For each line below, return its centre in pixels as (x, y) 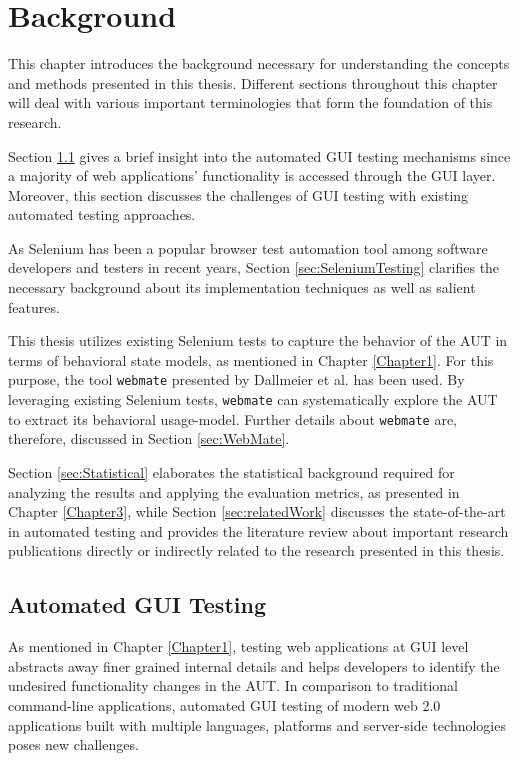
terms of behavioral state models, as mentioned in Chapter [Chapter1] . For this (251, 359)
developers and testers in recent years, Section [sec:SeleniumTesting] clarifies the (254, 267)
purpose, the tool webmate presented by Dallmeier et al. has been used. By (236, 379)
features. (34, 306)
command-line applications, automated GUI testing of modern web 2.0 (224, 704)
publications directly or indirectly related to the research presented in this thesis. (256, 550)
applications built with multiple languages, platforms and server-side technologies (257, 724)
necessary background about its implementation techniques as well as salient (242, 287)
